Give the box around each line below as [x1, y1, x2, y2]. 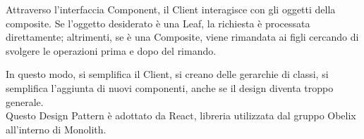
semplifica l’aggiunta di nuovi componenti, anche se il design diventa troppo [6, 80, 334, 95]
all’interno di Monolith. [6, 121, 107, 136]
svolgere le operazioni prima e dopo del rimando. [6, 43, 217, 58]
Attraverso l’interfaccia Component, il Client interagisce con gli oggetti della [6, 2, 336, 16]
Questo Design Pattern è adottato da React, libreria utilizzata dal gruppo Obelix [6, 108, 356, 123]
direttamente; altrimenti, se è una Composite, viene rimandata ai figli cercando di [6, 29, 359, 44]
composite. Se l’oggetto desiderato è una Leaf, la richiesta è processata [6, 15, 310, 30]
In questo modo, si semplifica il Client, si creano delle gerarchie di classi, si [6, 67, 329, 81]
